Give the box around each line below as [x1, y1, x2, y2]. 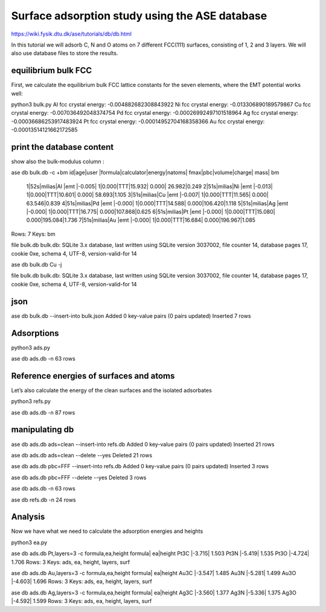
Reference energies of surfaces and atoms [11, 370, 175, 381]
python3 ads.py [11, 344, 51, 351]
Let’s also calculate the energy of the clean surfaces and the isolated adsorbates [11, 387, 213, 394]
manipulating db [11, 425, 74, 435]
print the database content [11, 142, 114, 152]
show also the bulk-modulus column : [11, 158, 104, 166]
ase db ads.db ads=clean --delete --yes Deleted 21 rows [11, 451, 153, 459]
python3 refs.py [11, 398, 51, 405]
